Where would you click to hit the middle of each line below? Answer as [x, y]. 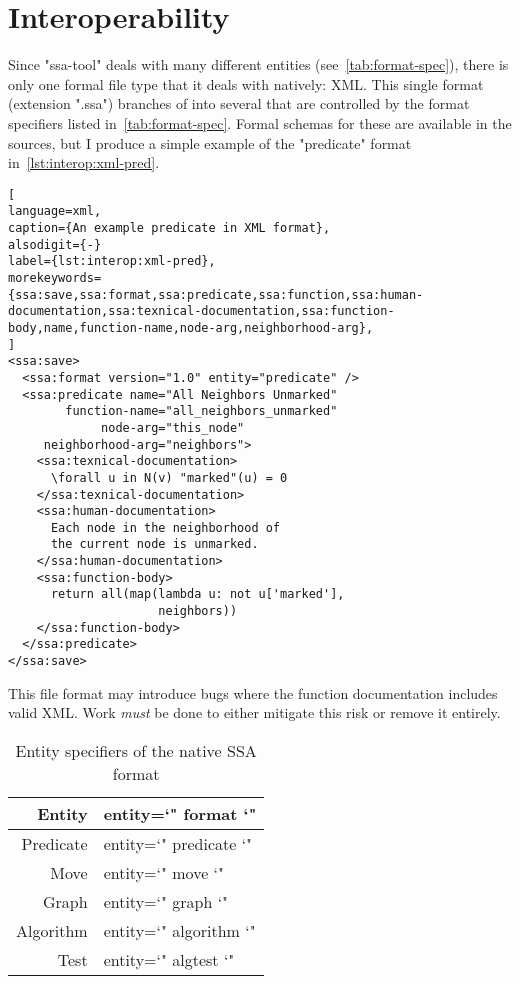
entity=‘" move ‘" [164, 872]
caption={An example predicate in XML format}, [169, 228]
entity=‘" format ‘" [180, 813]
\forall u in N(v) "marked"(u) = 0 [169, 477]
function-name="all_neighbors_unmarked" [201, 411]
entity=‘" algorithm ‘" [179, 930]
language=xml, [55, 211]
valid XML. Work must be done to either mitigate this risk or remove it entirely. [254, 712]
